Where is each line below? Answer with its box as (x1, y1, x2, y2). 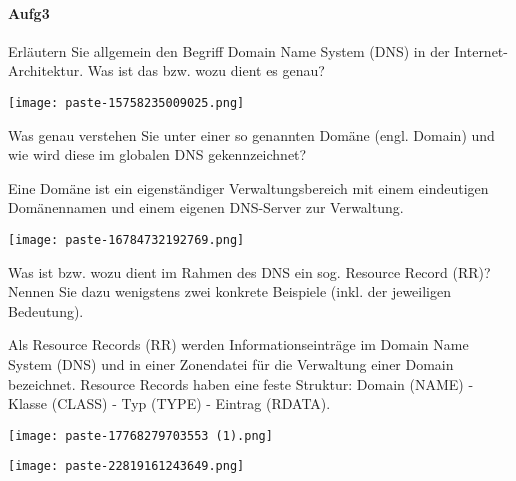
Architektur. (8, 60, 84, 81)
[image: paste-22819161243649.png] (8, 459, 245, 474)
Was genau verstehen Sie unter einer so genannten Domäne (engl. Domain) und (8, 124, 495, 145)
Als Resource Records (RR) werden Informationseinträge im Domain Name (8, 334, 469, 355)
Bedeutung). (8, 300, 84, 321)
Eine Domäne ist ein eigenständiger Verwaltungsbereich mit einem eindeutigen (8, 177, 489, 198)
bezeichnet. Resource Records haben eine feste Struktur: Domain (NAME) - (8, 373, 474, 394)
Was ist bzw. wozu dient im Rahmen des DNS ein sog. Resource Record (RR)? (8, 261, 491, 282)
